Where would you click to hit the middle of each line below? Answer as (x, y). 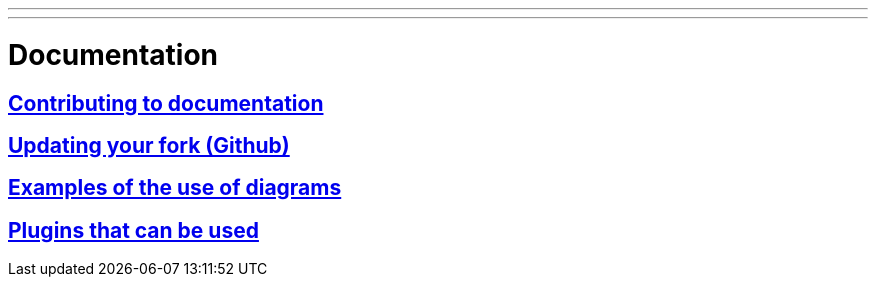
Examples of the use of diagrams (175, 188)
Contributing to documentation (166, 103)
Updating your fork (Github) (149, 145)
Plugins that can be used (133, 230)
